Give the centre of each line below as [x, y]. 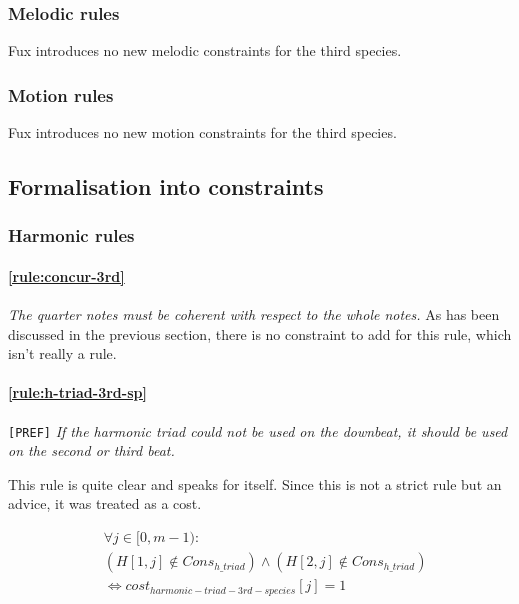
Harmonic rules [71, 235]
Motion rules [61, 94]
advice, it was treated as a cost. [105, 503]
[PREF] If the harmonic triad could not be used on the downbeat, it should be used [258, 430]
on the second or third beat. [91, 450]
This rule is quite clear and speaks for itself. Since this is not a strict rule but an [255, 483]
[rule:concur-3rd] [66, 275]
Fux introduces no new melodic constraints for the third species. [205, 50]
